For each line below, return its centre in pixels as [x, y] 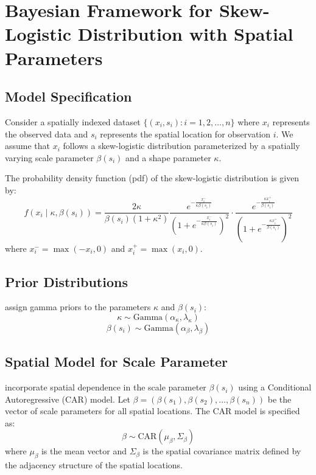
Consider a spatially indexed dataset [73, 121]
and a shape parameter [168, 157]
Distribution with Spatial [185, 34]
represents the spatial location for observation [185, 133]
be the [279, 399]
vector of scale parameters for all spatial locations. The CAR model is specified [153, 411]
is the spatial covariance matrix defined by [222, 451]
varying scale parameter [49, 157]
